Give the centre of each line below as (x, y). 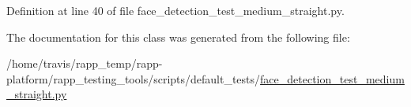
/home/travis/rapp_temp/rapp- (85, 63)
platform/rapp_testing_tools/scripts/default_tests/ (134, 78)
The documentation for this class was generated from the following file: (178, 37)
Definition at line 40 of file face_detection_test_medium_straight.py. (175, 10)
